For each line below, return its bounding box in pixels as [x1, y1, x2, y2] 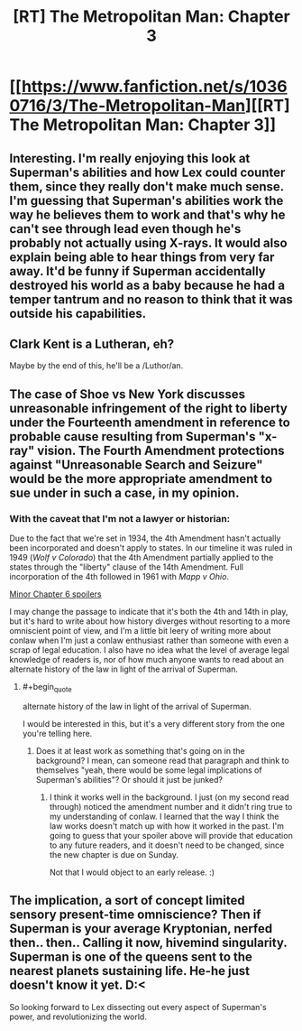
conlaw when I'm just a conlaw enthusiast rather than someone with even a [9, 635, 289, 646]
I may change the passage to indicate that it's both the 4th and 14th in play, [9, 607, 288, 618]
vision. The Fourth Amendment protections [37, 442, 286, 458]
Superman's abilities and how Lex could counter [9, 164, 286, 180]
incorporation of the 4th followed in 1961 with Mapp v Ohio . [9, 571, 230, 582]
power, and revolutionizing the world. [9, 1011, 147, 1022]
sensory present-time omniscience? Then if [9, 907, 261, 923]
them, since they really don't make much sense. [9, 179, 284, 194]
